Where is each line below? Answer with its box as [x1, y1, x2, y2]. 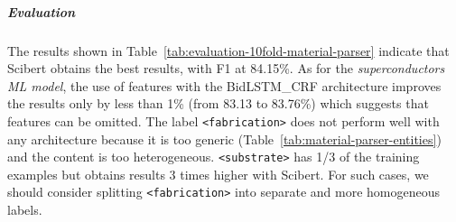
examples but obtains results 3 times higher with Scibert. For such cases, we [7, 164, 429, 183]
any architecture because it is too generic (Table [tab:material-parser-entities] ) [7, 129, 442, 148]
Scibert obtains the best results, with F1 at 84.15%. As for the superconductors [7, 59, 445, 78]
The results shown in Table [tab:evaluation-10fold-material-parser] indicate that [7, 41, 450, 60]
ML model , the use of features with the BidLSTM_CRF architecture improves [7, 76, 442, 95]
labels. [7, 200, 42, 219]
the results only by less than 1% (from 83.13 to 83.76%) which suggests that [7, 94, 429, 113]
